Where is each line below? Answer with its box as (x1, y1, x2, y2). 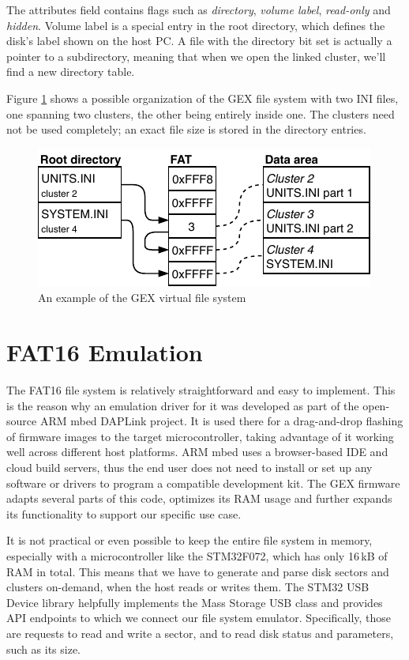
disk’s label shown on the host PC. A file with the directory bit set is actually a (6, 32, 392, 49)
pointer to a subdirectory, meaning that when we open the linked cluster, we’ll (6, 47, 386, 64)
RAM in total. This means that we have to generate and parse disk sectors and (6, 563, 389, 579)
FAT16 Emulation (6, 336, 203, 368)
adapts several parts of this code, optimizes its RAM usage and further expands (6, 490, 392, 507)
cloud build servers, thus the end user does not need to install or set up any (6, 459, 373, 476)
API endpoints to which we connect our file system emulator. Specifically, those (6, 609, 392, 626)
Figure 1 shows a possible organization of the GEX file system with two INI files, (6, 89, 399, 106)
